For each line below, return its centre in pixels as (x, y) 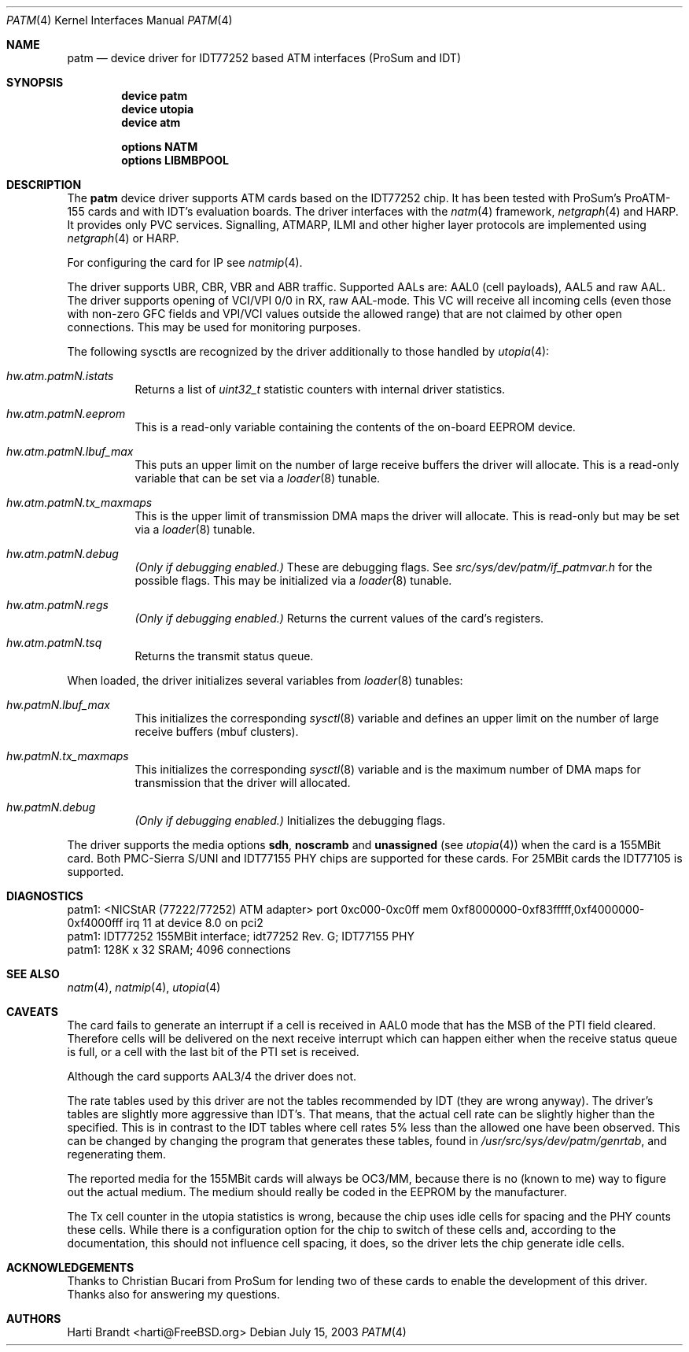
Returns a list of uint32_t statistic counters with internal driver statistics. (320, 389)
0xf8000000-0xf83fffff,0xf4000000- (548, 909)
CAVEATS (32, 1012)
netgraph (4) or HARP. (123, 238)
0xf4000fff (95, 923)
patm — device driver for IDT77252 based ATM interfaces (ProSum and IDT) (264, 58)
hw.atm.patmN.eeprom (66, 414)
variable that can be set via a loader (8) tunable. (258, 478)
